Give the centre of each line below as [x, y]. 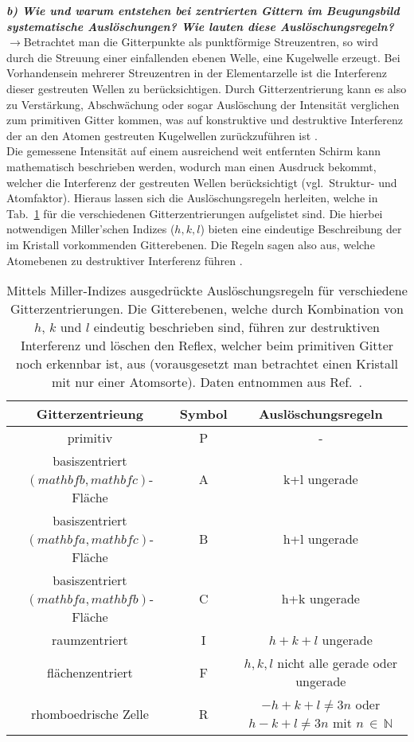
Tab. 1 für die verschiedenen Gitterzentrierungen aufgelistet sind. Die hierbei [195, 213]
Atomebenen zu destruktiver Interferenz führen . [125, 260]
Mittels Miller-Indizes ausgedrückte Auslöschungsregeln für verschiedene [207, 291]
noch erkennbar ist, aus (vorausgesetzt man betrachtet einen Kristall [207, 364]
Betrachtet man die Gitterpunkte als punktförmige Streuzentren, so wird [201, 42]
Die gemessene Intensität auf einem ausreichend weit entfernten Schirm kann [193, 151]
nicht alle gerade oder [338, 663]
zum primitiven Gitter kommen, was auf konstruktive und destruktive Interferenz [205, 120]
